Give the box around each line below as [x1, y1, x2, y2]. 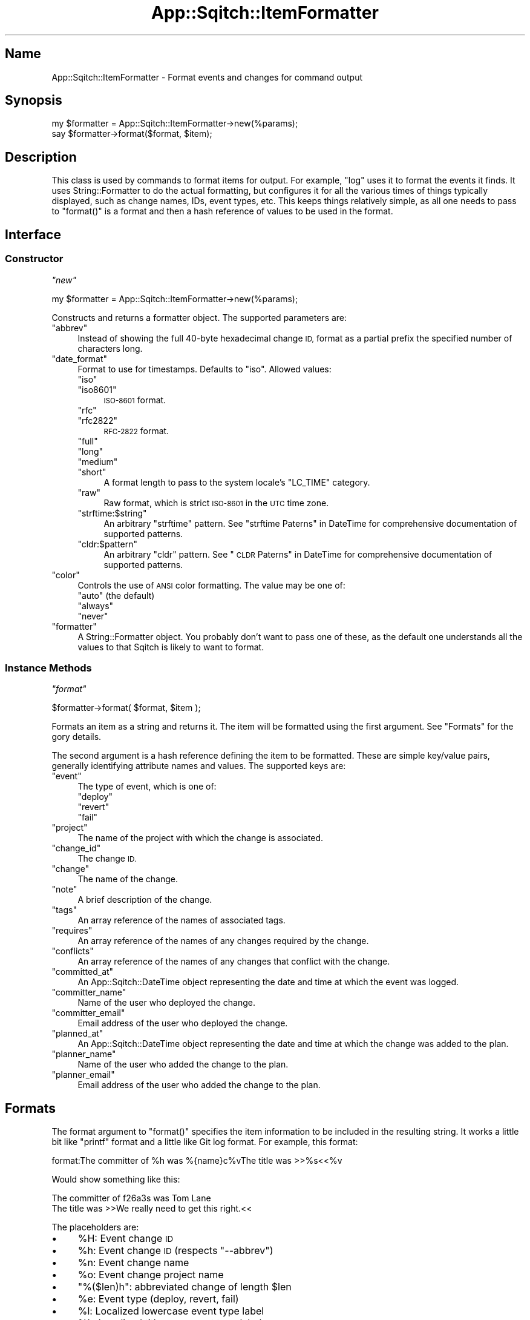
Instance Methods [5, 661, 92, 674]
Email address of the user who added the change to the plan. [77, 1080, 321, 1091]
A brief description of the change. [77, 894, 212, 905]
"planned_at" [51, 1028, 103, 1039]
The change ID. [77, 853, 137, 864]
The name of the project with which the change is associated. [77, 833, 324, 843]
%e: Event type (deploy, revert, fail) [77, 1293, 239, 1305]
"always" [77, 600, 114, 611]
